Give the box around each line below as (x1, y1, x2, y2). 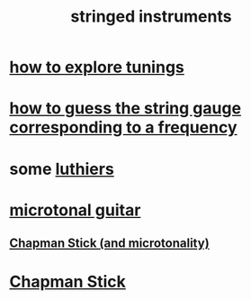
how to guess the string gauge (9, 98, 241, 119)
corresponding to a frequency (9, 117, 238, 138)
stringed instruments (70, 6, 232, 27)
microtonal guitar (9, 200, 141, 220)
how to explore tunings (9, 57, 184, 77)
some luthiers (9, 159, 114, 179)
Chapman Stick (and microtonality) (9, 236, 210, 251)
